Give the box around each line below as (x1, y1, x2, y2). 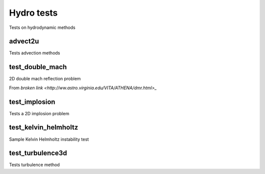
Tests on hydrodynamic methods (9, 25, 76, 30)
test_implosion (9, 98, 55, 106)
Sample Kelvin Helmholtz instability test (9, 136, 89, 142)
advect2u (9, 37, 39, 46)
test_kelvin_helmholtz (9, 123, 79, 132)
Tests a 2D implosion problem (9, 110, 70, 116)
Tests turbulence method (9, 162, 60, 168)
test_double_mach (9, 63, 67, 71)
